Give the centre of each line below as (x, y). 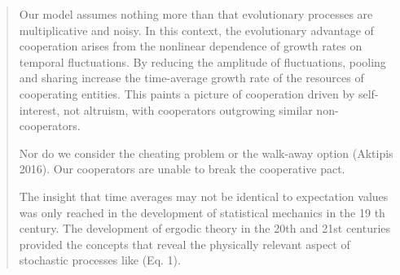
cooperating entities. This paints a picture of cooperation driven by (187, 93)
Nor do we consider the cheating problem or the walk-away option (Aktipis (206, 153)
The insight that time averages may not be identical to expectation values (204, 196)
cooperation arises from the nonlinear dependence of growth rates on (191, 46)
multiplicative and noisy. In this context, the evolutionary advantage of (196, 30)
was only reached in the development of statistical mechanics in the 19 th (202, 212)
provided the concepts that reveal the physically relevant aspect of (185, 244)
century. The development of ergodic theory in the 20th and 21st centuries (205, 228)
